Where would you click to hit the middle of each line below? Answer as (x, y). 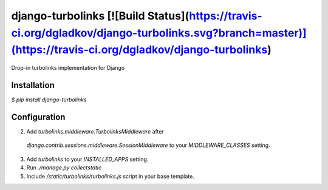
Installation (33, 85)
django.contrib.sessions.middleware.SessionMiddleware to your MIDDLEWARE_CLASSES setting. (148, 145)
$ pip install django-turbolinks (49, 100)
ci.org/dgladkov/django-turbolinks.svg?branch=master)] (159, 33)
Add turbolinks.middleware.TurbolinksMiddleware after (95, 131)
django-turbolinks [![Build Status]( (100, 16)
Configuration (38, 117)
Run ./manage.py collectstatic (64, 168)
